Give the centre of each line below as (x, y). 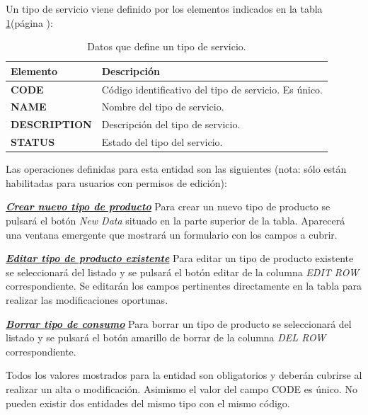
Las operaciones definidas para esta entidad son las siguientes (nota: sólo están (176, 169)
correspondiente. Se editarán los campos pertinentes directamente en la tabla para (184, 286)
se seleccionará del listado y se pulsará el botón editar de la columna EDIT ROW (183, 272)
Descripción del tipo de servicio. (171, 124)
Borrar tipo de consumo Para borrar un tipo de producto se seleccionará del (179, 323)
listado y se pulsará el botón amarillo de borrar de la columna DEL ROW (166, 337)
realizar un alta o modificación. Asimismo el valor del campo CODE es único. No (182, 388)
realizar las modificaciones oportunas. (87, 300)
